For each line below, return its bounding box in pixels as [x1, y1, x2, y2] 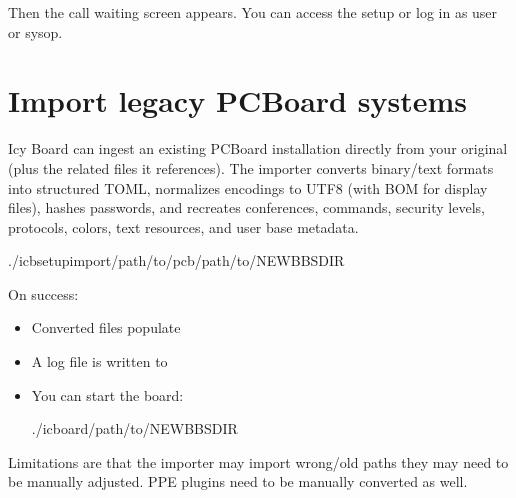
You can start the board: [31, 384, 184, 405]
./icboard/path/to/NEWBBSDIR [31, 418, 238, 439]
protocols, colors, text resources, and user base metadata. [8, 216, 359, 237]
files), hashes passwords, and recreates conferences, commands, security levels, [8, 197, 485, 218]
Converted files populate [31, 317, 181, 338]
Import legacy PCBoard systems [8, 80, 467, 121]
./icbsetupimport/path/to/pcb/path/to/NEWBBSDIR [8, 250, 345, 271]
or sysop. [8, 21, 63, 42]
